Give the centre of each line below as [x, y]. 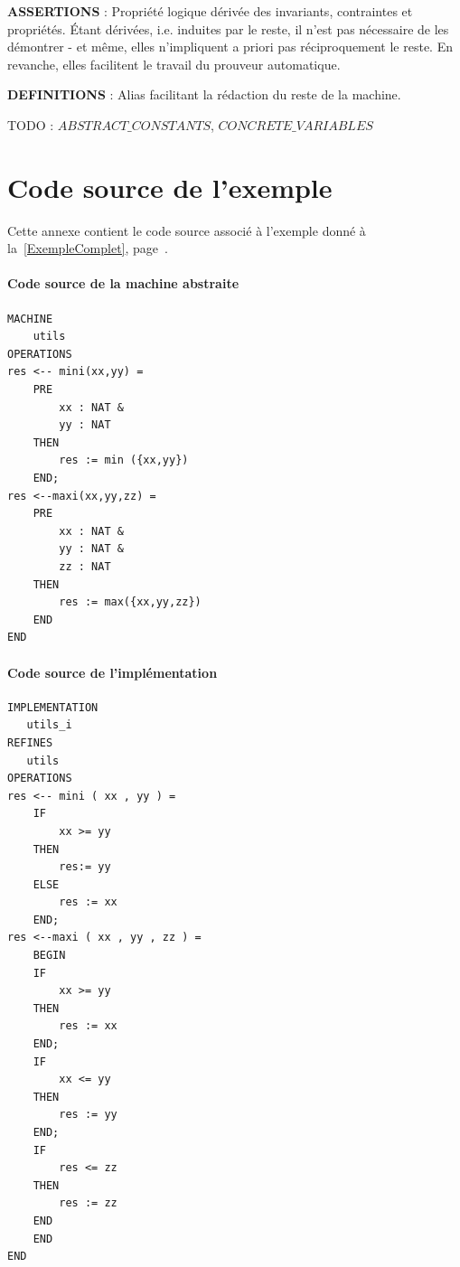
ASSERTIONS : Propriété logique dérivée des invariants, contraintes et [210, 11]
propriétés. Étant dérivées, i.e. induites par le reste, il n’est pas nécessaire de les [228, 28]
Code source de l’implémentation [113, 672]
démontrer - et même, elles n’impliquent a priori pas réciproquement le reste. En [230, 47]
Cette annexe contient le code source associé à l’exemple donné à [187, 230]
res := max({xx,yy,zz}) [130, 602]
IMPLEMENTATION [53, 707]
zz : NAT [85, 566]
